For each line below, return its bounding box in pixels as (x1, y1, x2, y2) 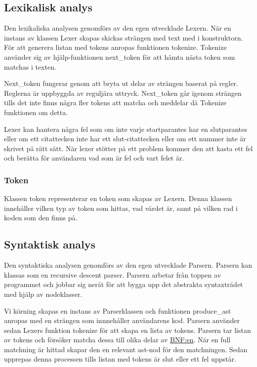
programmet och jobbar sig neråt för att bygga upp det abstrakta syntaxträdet (4, 279, 243, 289)
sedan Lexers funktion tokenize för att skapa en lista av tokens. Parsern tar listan (4, 325, 251, 335)
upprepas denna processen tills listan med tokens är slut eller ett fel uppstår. (4, 354, 236, 364)
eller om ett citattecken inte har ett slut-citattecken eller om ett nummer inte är (4, 133, 246, 144)
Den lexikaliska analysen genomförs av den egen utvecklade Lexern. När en (4, 23, 231, 33)
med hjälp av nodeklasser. (4, 288, 83, 299)
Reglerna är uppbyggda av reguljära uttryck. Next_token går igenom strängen (4, 87, 242, 98)
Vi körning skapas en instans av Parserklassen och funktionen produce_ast (4, 305, 231, 316)
